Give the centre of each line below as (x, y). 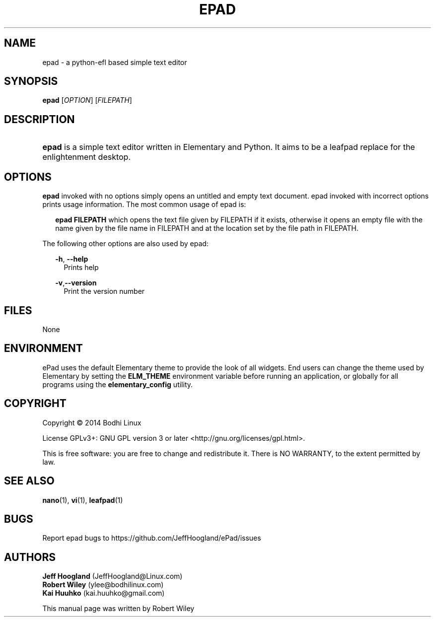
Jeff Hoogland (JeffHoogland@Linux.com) (112, 576)
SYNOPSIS (31, 81)
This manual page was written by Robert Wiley (118, 609)
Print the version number (104, 291)
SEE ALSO (29, 481)
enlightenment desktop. (87, 157)
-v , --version (76, 283)
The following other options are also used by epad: (125, 244)
